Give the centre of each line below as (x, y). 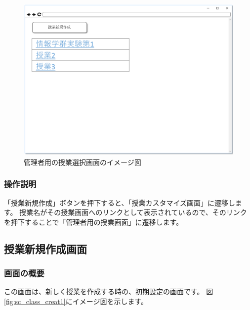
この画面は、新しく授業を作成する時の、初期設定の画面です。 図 (109, 291)
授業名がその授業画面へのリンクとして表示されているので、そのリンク (133, 212)
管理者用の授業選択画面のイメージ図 (83, 162)
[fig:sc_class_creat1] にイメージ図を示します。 (76, 301)
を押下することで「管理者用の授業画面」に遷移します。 (94, 222)
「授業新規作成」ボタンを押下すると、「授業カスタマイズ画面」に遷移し (120, 202)
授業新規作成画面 (45, 248)
